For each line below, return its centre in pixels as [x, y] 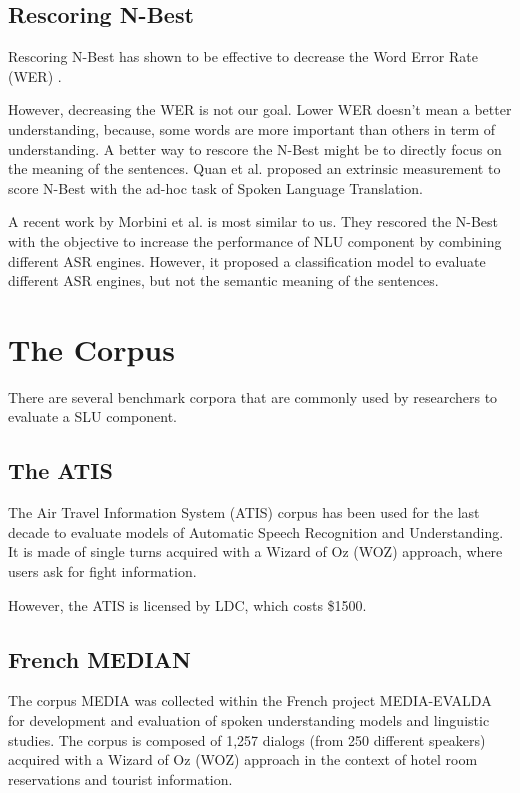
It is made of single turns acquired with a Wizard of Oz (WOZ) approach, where [255, 551]
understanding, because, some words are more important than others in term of [252, 128]
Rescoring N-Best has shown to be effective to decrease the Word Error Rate [243, 56]
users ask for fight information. [102, 571]
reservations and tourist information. [120, 778]
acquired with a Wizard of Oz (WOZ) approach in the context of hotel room [243, 759]
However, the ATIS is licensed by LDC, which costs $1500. [187, 604]
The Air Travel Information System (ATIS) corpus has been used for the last [244, 512]
